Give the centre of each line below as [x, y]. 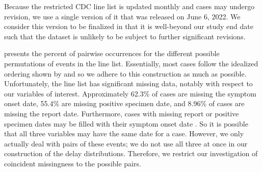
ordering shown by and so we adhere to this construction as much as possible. [125, 73]
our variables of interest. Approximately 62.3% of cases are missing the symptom [130, 93]
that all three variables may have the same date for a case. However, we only [124, 133]
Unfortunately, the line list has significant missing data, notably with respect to [128, 83]
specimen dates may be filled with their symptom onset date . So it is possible [126, 123]
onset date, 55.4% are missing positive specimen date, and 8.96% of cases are [124, 103]
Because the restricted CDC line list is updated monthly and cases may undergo [129, 6]
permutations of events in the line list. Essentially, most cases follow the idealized [131, 63]
